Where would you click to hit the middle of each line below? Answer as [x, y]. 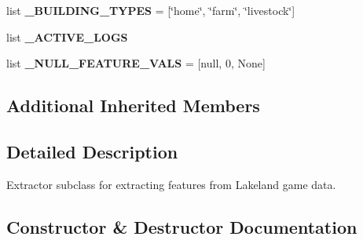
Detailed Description [92, 151]
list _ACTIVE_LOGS [67, 36]
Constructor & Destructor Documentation [182, 226]
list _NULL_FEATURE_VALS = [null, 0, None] [136, 63]
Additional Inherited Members [133, 105]
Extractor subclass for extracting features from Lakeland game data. [171, 184]
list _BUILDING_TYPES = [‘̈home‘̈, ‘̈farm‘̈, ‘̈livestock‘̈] [151, 10]
